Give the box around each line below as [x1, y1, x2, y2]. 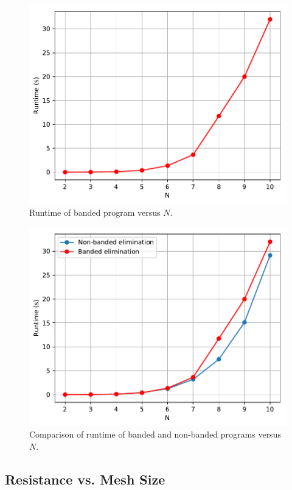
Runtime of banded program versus [29, 205, 161, 218]
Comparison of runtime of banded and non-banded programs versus [29, 428, 281, 441]
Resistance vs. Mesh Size [5, 470, 165, 489]
